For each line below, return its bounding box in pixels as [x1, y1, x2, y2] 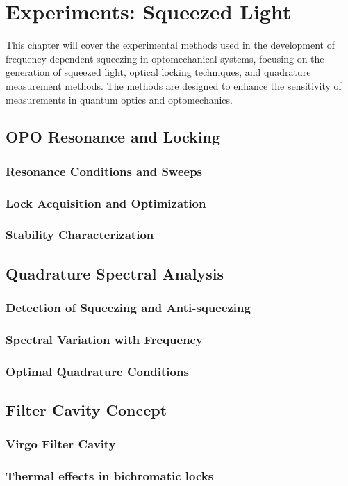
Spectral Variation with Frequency [6, 330, 203, 348]
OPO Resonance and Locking [6, 126, 220, 147]
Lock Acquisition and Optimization [6, 194, 206, 211]
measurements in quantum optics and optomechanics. [6, 92, 233, 106]
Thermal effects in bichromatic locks [6, 467, 214, 485]
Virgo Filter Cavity [6, 435, 116, 453]
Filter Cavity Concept [6, 399, 167, 421]
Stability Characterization [6, 226, 154, 243]
